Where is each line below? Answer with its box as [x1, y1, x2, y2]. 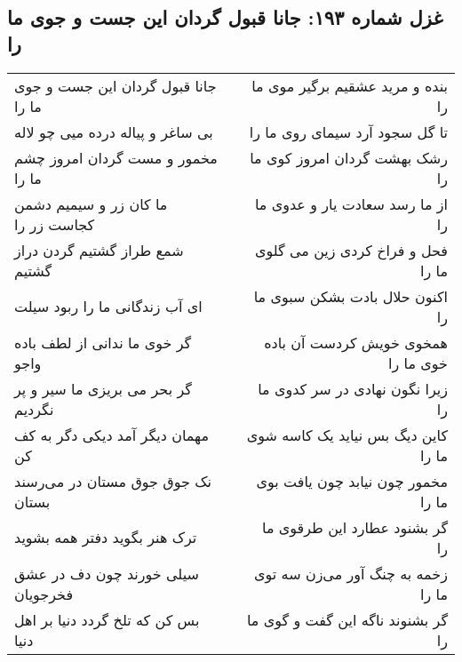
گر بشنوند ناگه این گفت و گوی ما [246, 609, 448, 630]
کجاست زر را [14, 213, 95, 235]
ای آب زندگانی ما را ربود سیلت [14, 296, 203, 317]
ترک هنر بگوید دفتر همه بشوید [14, 527, 197, 548]
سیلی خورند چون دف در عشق [14, 562, 199, 584]
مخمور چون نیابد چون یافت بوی [256, 470, 448, 491]
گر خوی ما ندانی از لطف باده [14, 331, 192, 353]
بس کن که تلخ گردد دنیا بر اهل [14, 609, 200, 630]
